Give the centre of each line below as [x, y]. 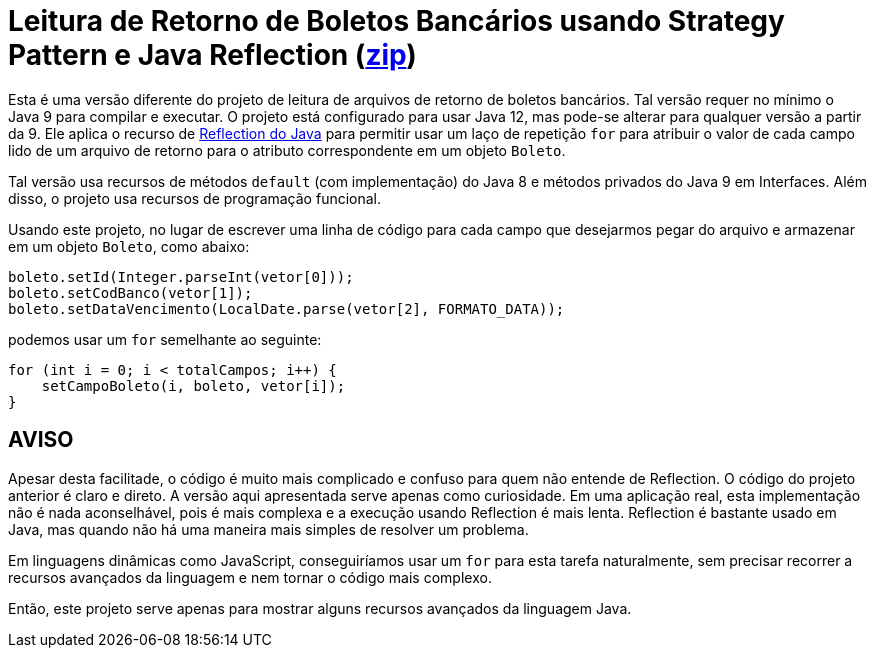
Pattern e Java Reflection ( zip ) [212, 55]
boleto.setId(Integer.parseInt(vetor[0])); [181, 276]
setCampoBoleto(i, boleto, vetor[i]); [193, 385]
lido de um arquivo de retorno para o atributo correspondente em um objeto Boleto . [287, 150]
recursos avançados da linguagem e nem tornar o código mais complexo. [250, 577]
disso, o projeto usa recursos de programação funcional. [195, 198]
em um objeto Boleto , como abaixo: [129, 246]
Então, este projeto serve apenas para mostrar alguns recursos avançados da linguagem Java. [320, 608]
